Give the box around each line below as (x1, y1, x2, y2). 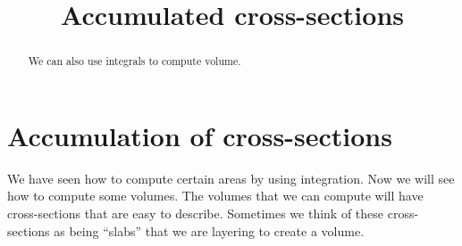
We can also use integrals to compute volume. (28, 53, 241, 69)
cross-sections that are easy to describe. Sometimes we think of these (7, 203, 384, 222)
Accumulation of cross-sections (7, 117, 392, 153)
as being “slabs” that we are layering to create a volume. (54, 221, 365, 240)
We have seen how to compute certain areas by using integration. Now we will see (7, 168, 455, 187)
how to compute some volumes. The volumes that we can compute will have (7, 186, 424, 205)
